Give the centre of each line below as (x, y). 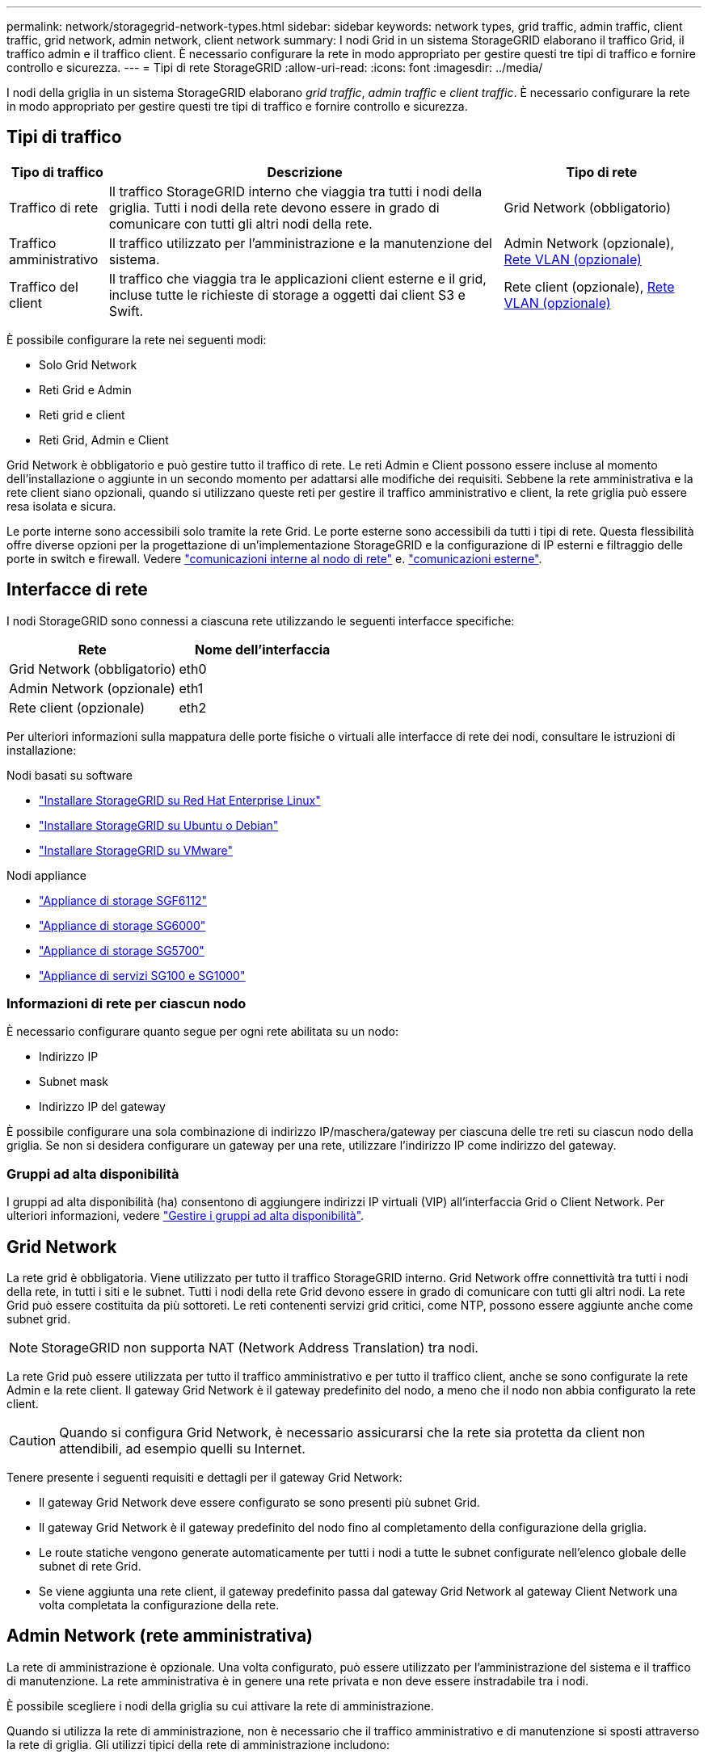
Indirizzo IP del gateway (102, 1107)
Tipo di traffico (57, 172)
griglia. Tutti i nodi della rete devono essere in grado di (274, 207)
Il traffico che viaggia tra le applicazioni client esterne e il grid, (297, 278)
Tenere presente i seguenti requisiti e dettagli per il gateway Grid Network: (204, 1478)
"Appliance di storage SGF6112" (123, 900)
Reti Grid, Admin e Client (104, 439)
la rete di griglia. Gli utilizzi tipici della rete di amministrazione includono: (198, 1744)
